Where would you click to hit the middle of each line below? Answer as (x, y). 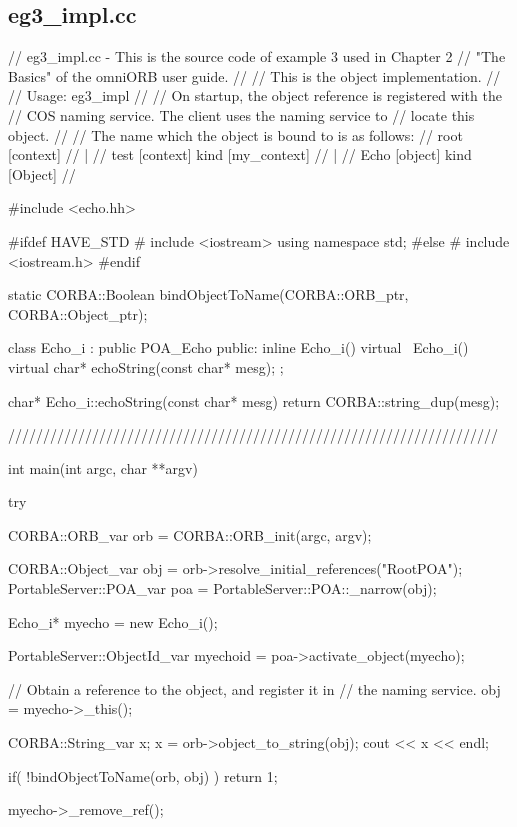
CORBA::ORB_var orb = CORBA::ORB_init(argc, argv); (190, 534)
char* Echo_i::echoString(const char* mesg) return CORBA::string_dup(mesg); (254, 400)
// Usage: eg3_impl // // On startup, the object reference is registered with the (255, 95)
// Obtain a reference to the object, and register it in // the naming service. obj (254, 688)
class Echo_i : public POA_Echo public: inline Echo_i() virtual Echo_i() (238, 347)
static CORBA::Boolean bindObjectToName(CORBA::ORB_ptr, (208, 294)
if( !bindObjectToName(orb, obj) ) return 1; (143, 775)
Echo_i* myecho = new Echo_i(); (113, 621)
